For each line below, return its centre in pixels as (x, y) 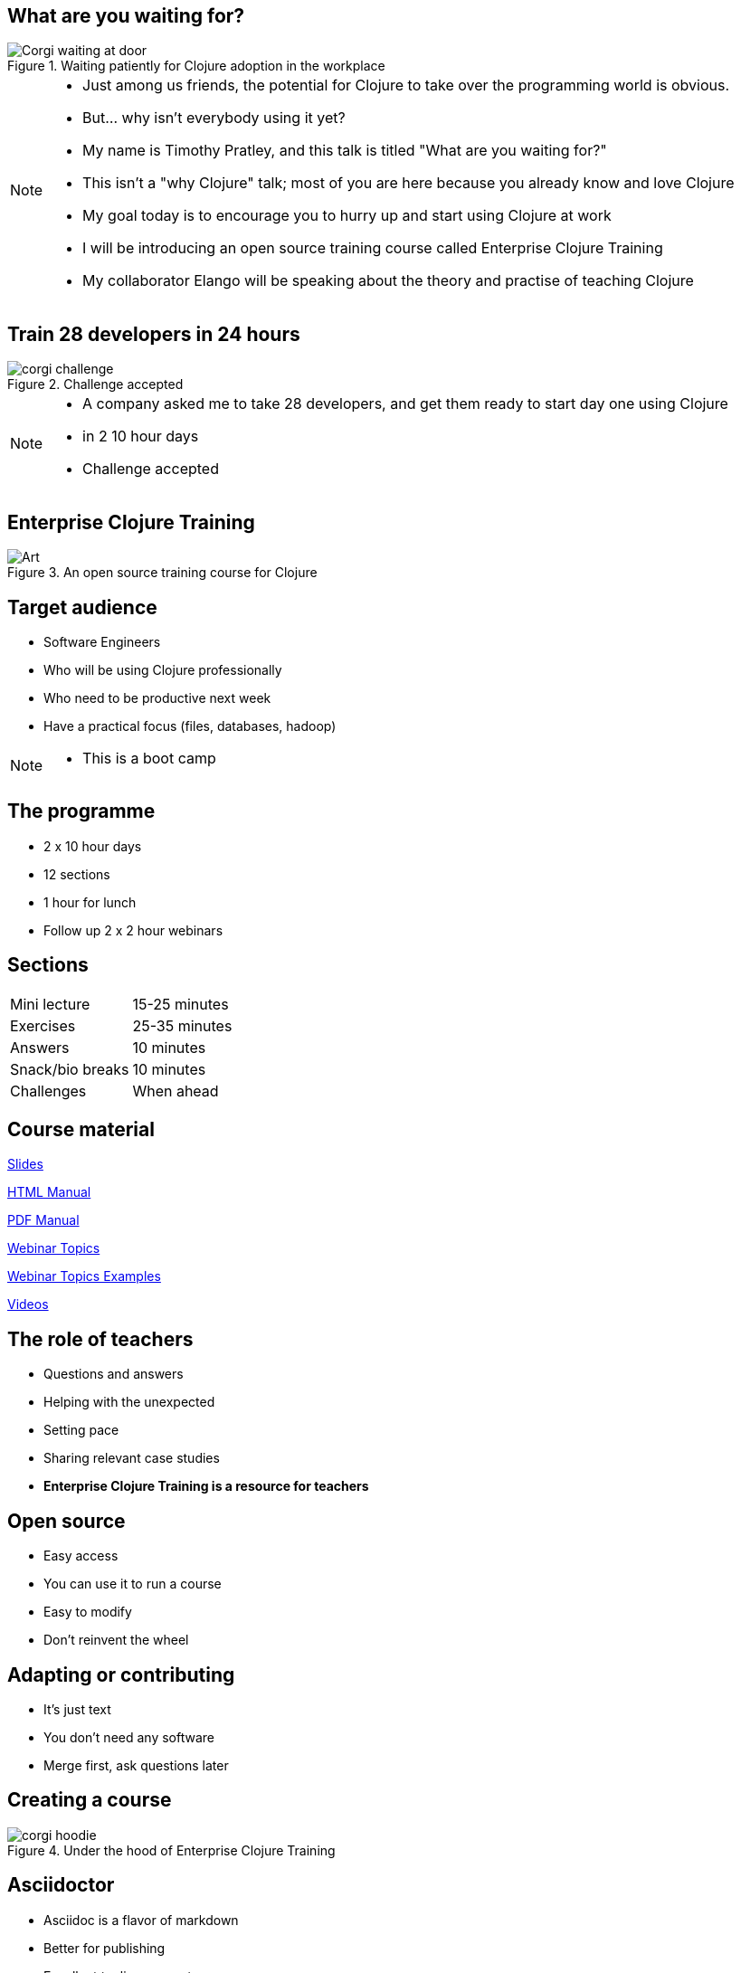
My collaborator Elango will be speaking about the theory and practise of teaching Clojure (388, 281)
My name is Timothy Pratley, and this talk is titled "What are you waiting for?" (345, 151)
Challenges (48, 1091)
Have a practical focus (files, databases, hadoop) (190, 726)
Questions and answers (114, 1374)
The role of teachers (100, 1339)
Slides (25, 1164)
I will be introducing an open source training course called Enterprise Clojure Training (373, 248)
